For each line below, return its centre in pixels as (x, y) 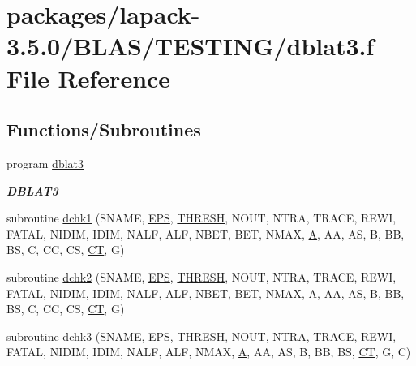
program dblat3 (45, 163)
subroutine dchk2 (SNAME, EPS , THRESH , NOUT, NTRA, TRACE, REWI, (202, 276)
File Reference (89, 78)
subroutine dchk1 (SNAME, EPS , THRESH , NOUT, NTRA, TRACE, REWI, (202, 218)
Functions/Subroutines (104, 129)
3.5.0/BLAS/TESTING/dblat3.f (191, 46)
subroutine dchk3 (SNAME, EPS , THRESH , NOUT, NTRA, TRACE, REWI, (202, 336)
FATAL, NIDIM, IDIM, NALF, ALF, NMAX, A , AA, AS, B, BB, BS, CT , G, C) (209, 352)
